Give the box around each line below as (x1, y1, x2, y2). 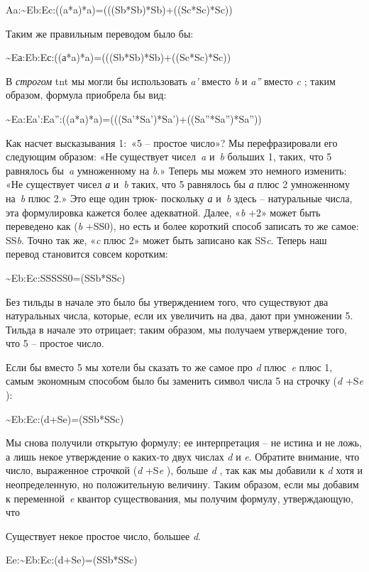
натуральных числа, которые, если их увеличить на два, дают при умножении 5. (6, 308, 353, 323)
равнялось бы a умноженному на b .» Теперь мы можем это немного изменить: (6, 163, 347, 177)
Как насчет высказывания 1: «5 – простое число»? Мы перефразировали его (6, 135, 338, 150)
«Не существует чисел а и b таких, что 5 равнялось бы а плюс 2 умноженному (6, 177, 350, 192)
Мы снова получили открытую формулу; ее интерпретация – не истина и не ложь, (6, 435, 362, 450)
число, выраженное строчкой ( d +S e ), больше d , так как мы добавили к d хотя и (6, 463, 363, 478)
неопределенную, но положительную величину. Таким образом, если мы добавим (6, 477, 359, 492)
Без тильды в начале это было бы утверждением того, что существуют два (6, 294, 329, 309)
